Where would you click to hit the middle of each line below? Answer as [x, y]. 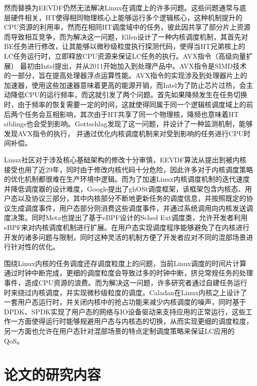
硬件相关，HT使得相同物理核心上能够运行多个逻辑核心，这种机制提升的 [127, 17]
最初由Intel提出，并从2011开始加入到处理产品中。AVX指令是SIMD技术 [133, 65]
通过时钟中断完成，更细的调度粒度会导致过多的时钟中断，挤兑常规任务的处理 [128, 273]
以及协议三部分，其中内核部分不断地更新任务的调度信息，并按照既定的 [132, 198]
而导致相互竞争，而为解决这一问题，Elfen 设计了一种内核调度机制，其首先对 [126, 36]
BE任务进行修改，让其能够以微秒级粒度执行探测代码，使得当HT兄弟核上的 [125, 46]
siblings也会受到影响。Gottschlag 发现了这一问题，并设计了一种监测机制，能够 [128, 124]
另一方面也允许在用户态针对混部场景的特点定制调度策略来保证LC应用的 [119, 331]
